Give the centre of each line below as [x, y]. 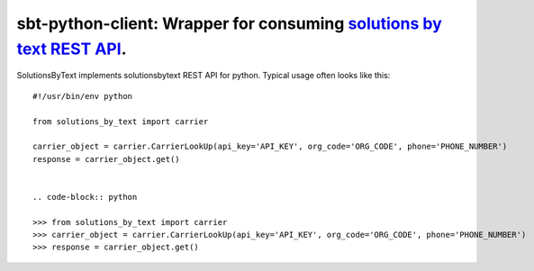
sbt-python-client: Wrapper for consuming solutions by [230, 23]
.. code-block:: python [85, 197]
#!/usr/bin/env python [83, 96]
